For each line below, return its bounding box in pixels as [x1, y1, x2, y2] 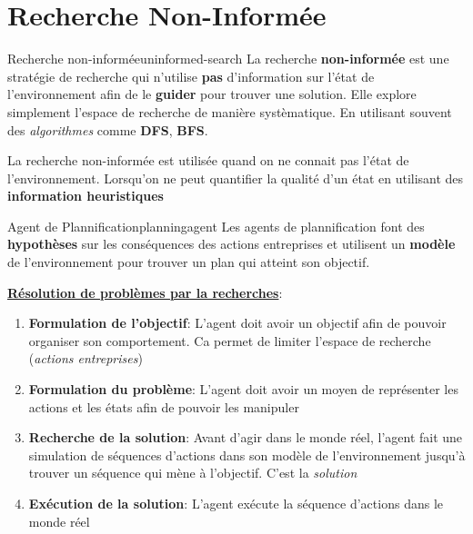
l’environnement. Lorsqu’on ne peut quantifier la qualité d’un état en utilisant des [7, 168, 464, 187]
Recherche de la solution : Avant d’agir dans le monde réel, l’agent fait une [28, 428, 463, 447]
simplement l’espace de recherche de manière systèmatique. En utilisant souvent [7, 102, 452, 121]
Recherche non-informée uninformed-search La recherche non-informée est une [7, 49, 449, 68]
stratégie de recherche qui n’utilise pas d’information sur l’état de [7, 66, 375, 85]
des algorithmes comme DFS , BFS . [7, 120, 208, 139]
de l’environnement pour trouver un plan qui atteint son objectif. [7, 252, 370, 272]
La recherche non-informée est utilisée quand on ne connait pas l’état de [7, 151, 409, 170]
